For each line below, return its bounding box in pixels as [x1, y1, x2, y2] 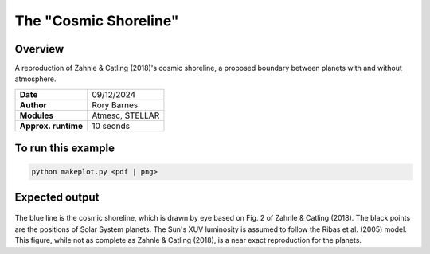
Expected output [14, 190, 100, 204]
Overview [14, 42, 64, 56]
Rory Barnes [92, 100, 139, 111]
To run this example [14, 142, 115, 155]
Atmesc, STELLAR [92, 110, 160, 121]
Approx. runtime [19, 120, 84, 131]
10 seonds [92, 120, 131, 131]
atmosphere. [14, 74, 57, 84]
